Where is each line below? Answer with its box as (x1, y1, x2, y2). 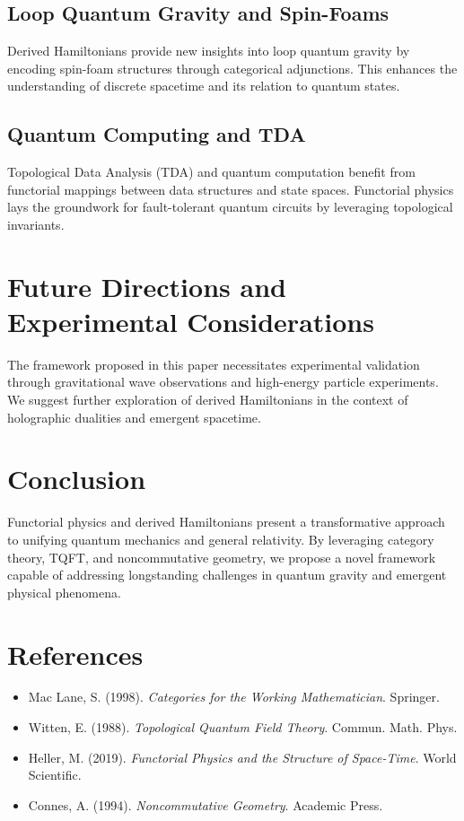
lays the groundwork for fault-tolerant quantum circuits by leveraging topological (7, 197, 453, 216)
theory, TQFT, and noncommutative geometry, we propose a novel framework (7, 547, 436, 566)
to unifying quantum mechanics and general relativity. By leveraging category (7, 529, 434, 548)
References (7, 635, 144, 672)
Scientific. (28, 765, 82, 784)
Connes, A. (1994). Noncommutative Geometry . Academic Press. (28, 795, 383, 814)
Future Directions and (7, 267, 286, 304)
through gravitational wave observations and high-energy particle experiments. (7, 372, 439, 391)
